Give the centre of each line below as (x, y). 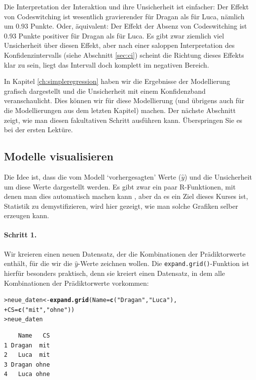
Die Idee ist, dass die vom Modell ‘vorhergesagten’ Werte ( (93, 176)
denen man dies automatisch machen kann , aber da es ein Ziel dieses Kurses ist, (126, 196)
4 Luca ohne (27, 374)
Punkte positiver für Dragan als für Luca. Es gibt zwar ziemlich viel (121, 35)
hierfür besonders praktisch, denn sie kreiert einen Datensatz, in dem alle (115, 273)
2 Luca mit (27, 355)
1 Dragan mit (27, 345)
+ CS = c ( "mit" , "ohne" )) (39, 310)
